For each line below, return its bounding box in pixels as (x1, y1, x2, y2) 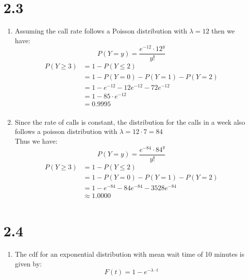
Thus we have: (15, 135, 58, 146)
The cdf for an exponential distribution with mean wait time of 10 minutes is (15, 249, 245, 259)
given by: (15, 258, 42, 268)
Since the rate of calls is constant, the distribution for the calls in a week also (15, 116, 245, 127)
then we (211, 26, 235, 36)
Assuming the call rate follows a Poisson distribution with (15, 26, 187, 36)
